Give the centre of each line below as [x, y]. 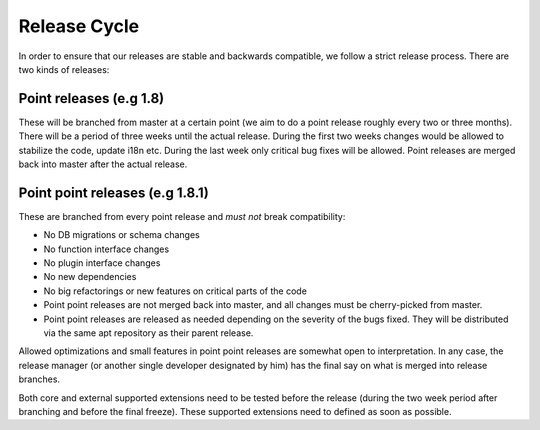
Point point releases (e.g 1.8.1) [113, 192]
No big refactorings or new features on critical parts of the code [175, 291]
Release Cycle [79, 26]
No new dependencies [90, 277]
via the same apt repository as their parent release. [148, 333]
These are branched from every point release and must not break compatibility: [182, 216]
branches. [39, 379]
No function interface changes [106, 249]
